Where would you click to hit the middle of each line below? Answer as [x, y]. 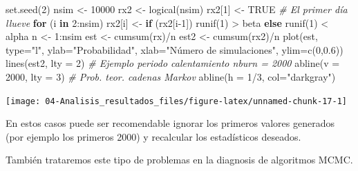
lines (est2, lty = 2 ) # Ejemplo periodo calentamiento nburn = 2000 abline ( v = [173, 63]
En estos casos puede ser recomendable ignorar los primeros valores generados [170, 123]
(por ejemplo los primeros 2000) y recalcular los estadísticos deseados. [153, 136]
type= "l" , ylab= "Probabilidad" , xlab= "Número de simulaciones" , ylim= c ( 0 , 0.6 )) [175, 49]
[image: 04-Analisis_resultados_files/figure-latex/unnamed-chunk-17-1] [176, 101]
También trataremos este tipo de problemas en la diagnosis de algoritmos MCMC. [179, 160]
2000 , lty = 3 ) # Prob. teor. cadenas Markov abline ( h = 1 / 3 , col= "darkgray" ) [171, 76]
